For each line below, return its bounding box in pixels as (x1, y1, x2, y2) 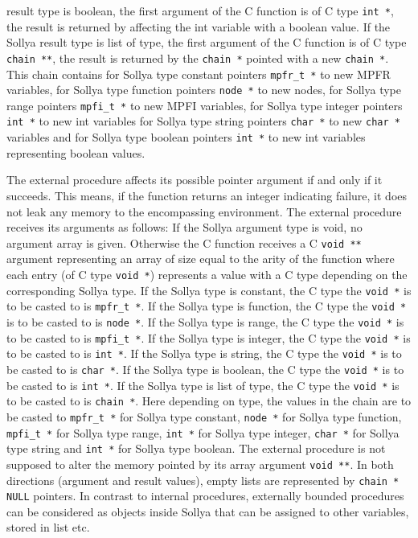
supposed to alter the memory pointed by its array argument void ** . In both (6, 455, 394, 472)
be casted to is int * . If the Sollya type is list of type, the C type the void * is (6, 376, 400, 393)
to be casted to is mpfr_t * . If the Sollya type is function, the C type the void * (6, 298, 407, 314)
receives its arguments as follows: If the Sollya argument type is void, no (6, 219, 363, 236)
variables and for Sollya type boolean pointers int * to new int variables (6, 129, 366, 146)
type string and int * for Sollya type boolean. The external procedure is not (6, 440, 386, 457)
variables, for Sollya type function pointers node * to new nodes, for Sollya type (6, 81, 402, 98)
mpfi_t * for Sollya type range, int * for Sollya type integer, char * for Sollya (6, 424, 400, 441)
